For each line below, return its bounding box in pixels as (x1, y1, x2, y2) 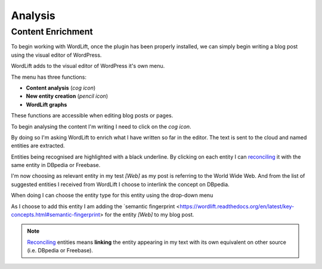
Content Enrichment (11, 26, 93, 37)
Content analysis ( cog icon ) (26, 84, 96, 91)
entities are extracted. (11, 142, 65, 149)
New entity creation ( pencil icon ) (26, 92, 109, 100)
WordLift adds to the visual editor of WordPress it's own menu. (11, 63, 165, 70)
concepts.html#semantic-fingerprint (11, 211, 101, 218)
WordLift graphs (26, 101, 67, 108)
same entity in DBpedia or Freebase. (11, 162, 101, 169)
